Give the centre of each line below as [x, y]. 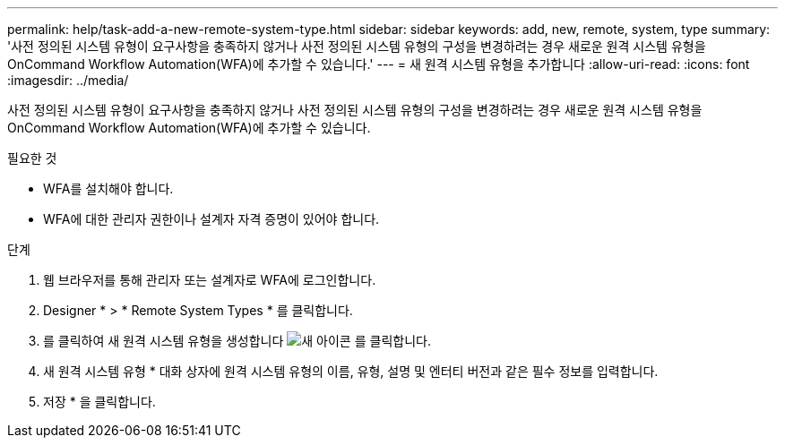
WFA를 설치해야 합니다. [108, 188]
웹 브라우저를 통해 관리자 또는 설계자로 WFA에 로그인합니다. [210, 280]
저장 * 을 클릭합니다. [99, 402]
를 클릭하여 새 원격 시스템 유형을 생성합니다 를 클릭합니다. [237, 341]
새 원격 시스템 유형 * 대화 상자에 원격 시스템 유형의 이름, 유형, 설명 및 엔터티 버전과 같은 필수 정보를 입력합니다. [351, 371]
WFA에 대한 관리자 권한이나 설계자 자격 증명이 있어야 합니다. [211, 219]
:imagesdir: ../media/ [68, 80]
